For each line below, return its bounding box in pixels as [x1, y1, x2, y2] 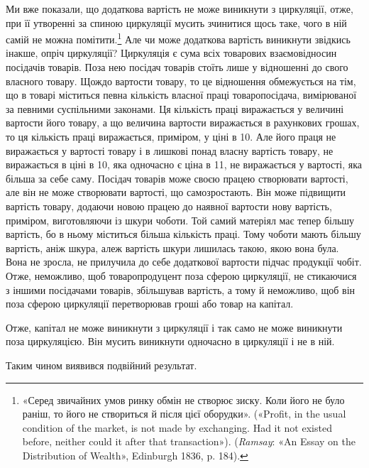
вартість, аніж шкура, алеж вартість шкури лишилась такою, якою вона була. [6, 240, 339, 255]
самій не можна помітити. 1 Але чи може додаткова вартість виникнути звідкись [6, 30, 351, 46]
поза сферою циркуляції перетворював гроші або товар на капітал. [6, 296, 294, 311]
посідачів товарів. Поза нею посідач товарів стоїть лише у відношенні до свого [6, 60, 348, 75]
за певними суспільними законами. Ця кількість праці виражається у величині [6, 101, 344, 116]
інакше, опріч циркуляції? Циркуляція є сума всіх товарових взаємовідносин [6, 45, 337, 60]
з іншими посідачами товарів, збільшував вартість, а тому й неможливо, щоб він [6, 282, 356, 297]
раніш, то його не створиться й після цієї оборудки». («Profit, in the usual [22, 406, 346, 421]
